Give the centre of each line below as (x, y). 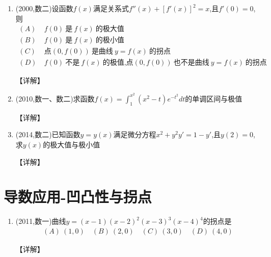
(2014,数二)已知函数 (48, 134)
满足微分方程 (135, 134)
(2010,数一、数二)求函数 (55, 98)
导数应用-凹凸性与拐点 (78, 197)
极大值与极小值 (75, 144)
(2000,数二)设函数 (44, 8)
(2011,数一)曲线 (41, 221)
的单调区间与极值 (214, 98)
